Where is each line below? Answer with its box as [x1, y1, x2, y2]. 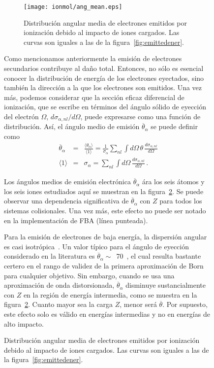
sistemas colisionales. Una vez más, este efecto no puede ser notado [4, 205, 206, 216]
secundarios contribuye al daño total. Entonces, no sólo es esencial [4, 63, 204, 73]
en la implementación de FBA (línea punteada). [4, 215, 148, 225]
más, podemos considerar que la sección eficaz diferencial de [4, 92, 184, 102]
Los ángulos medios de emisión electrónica [4, 176, 131, 187]
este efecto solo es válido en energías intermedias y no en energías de [4, 308, 210, 319]
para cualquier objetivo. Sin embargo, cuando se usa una [4, 270, 175, 280]
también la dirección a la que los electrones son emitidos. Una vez [4, 82, 202, 93]
